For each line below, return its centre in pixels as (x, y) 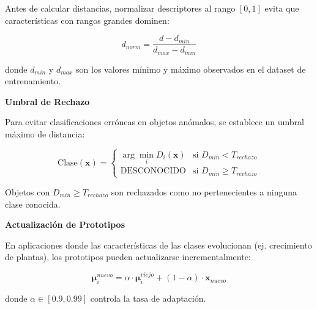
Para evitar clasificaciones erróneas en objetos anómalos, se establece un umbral (155, 122)
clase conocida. (33, 204)
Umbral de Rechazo (47, 101)
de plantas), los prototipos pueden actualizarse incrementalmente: (128, 257)
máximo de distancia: (45, 134)
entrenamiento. (33, 81)
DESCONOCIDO (153, 171)
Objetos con (28, 191)
